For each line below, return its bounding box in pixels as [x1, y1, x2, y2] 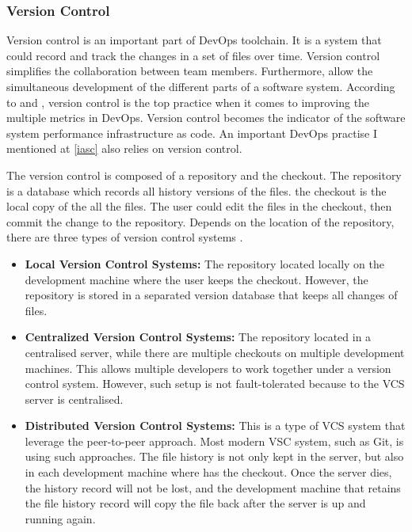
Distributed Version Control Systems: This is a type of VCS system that [25, 417, 406, 434]
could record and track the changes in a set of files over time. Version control [6, 47, 380, 63]
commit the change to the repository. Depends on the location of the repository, [6, 213, 395, 230]
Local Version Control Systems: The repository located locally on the [25, 255, 384, 272]
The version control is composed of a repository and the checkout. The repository [6, 166, 402, 183]
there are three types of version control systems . [6, 229, 243, 245]
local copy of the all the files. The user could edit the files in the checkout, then [6, 198, 392, 215]
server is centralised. [25, 390, 124, 407]
